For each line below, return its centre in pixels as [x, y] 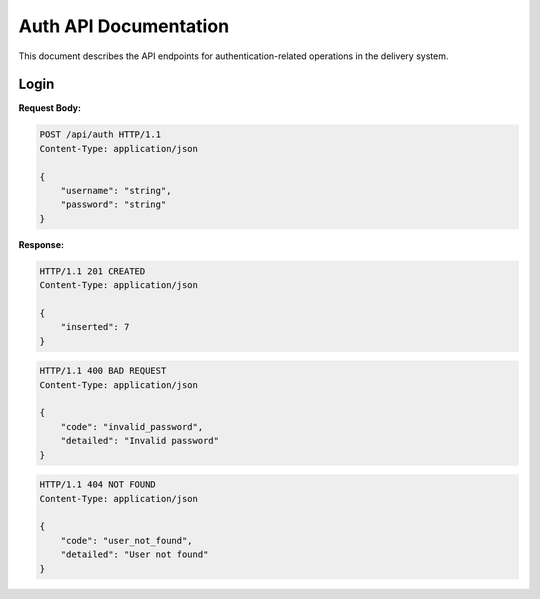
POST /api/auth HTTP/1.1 [100, 134]
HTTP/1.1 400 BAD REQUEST [103, 371]
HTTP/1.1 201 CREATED [92, 271]
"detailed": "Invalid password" [140, 441]
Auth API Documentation [124, 26]
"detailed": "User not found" [134, 554]
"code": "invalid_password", [132, 426]
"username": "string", [116, 190]
